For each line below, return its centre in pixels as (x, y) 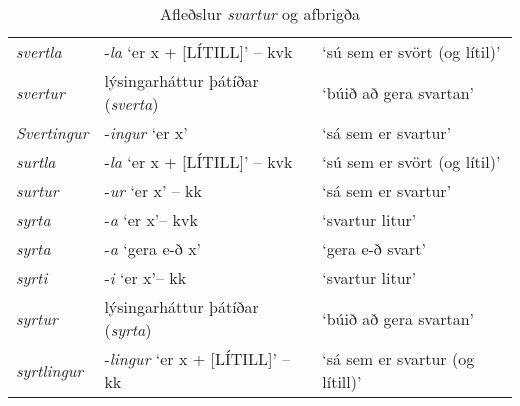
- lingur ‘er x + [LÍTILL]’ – (197, 358)
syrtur (37, 318)
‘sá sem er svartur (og (398, 358)
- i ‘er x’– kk (145, 277)
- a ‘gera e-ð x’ (153, 248)
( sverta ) (131, 103)
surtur (37, 190)
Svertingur (52, 132)
